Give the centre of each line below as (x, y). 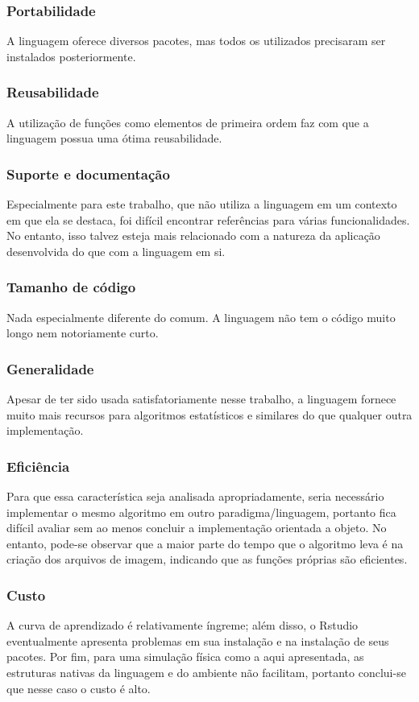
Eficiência (38, 466)
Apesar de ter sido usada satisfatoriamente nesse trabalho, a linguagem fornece (201, 399)
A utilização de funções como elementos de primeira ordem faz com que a (188, 122)
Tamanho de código (71, 287)
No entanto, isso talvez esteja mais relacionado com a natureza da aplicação (193, 235)
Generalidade (50, 368)
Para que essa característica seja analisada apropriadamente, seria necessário (195, 496)
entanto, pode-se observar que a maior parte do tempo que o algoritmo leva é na (205, 543)
